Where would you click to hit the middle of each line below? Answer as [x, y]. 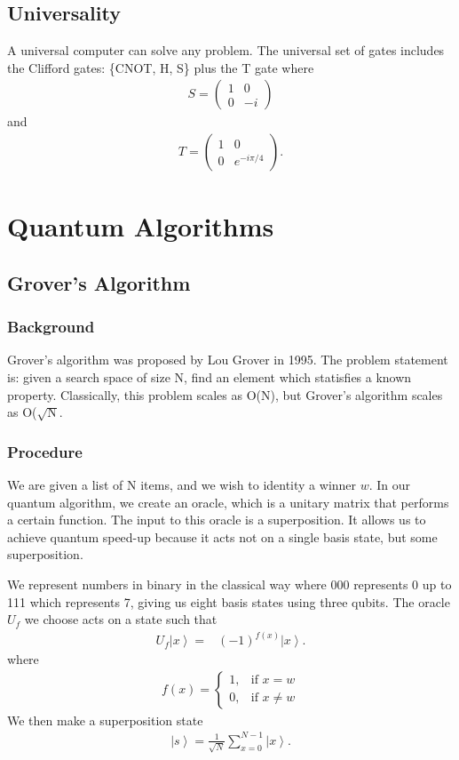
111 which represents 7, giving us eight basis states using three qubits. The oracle [229, 601]
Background [51, 327]
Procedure [45, 451]
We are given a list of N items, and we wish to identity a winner [182, 485]
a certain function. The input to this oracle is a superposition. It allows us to [217, 520]
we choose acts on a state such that [121, 619]
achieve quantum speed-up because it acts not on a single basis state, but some [222, 536]
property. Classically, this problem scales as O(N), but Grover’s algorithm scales [225, 394]
